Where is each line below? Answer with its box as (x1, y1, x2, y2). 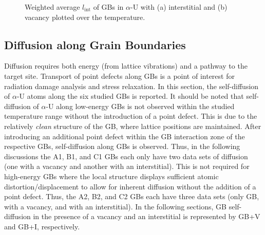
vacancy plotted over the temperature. (25, 11, 145, 22)
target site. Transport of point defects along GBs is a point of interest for (4, 70, 235, 81)
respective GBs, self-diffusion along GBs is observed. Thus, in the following (4, 141, 240, 152)
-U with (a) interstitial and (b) (130, 2, 228, 12)
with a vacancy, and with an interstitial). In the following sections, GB (4, 201, 227, 211)
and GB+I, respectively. (4, 221, 80, 231)
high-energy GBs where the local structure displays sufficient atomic (4, 170, 219, 181)
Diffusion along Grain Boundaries (4, 36, 186, 52)
